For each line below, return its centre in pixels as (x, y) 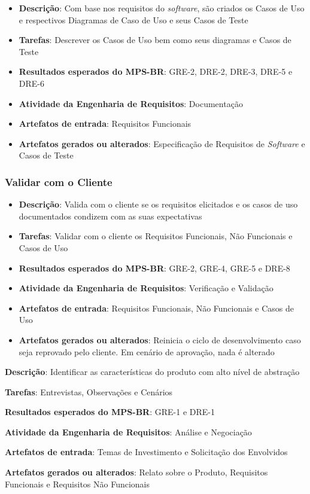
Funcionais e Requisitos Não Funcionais (77, 484)
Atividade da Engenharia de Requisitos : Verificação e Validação (146, 288)
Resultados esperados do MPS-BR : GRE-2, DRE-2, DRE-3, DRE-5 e (156, 71)
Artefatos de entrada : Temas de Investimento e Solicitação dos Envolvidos (146, 452)
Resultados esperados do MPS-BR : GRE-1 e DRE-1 (110, 412)
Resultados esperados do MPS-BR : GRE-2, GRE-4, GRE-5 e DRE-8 (154, 268)
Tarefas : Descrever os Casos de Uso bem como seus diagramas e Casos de (155, 40)
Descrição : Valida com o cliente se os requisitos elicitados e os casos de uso (158, 204)
